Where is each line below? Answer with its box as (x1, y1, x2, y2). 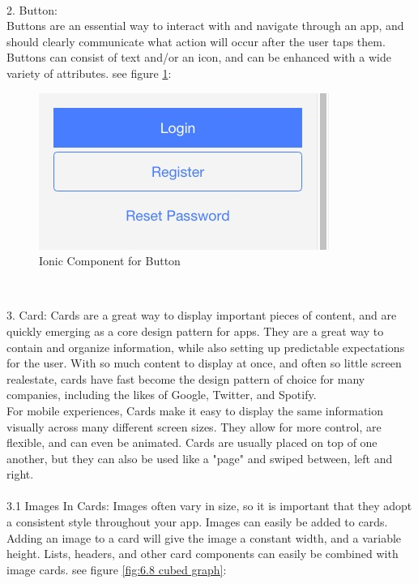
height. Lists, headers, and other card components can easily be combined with (6, 545, 399, 562)
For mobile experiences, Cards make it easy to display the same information (6, 401, 384, 419)
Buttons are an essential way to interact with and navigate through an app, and (6, 17, 404, 34)
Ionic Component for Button (39, 252, 181, 269)
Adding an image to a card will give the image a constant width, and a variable (6, 529, 402, 546)
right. (6, 466, 34, 483)
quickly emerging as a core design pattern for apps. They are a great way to (6, 322, 384, 339)
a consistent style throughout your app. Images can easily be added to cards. (6, 513, 388, 530)
